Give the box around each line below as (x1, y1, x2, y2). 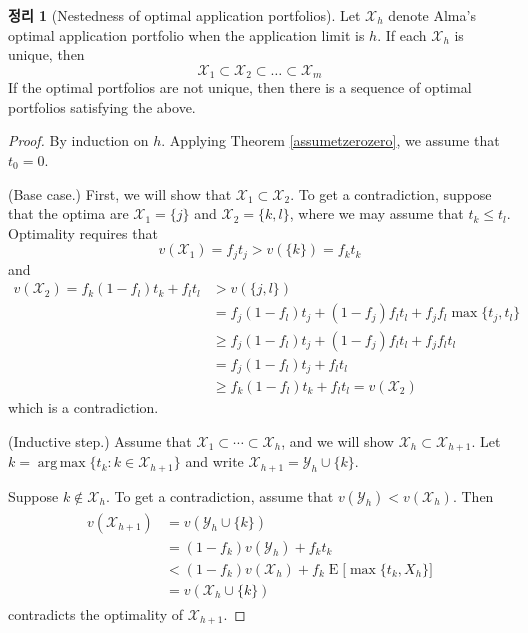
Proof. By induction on (8, 130, 149, 151)
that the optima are (8, 203, 129, 224)
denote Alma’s (388, 5, 476, 25)
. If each (377, 24, 427, 45)
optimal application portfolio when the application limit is (8, 24, 365, 45)
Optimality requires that (8, 222, 158, 243)
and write (185, 451, 244, 472)
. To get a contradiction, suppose (290, 183, 492, 204)
